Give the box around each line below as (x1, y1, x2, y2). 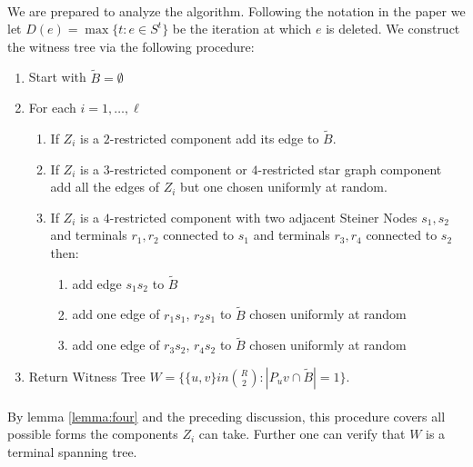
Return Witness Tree (28, 367, 146, 385)
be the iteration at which (172, 19, 312, 38)
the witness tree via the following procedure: (7, 36, 255, 55)
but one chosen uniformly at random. (180, 177, 387, 196)
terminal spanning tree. (7, 442, 137, 461)
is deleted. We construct (326, 19, 460, 38)
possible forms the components (7, 424, 178, 443)
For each (28, 98, 76, 117)
